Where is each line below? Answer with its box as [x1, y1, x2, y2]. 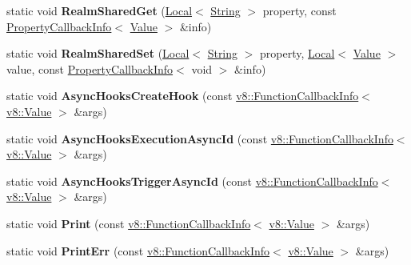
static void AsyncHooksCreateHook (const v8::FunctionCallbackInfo [6, 87, 359, 104]
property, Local [260, 45, 335, 62]
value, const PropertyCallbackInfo [6, 60, 174, 77]
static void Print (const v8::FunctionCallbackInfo [6, 215, 251, 231]
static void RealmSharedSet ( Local [6, 45, 190, 62]
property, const [262, 2, 337, 18]
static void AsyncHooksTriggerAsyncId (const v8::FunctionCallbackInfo [6, 172, 378, 189]
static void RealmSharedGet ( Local [6, 2, 193, 18]
